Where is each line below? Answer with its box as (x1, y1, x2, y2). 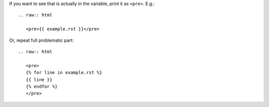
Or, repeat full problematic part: (9, 37, 74, 43)
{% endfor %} (25, 84, 58, 89)
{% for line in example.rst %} (25, 70, 102, 76)
